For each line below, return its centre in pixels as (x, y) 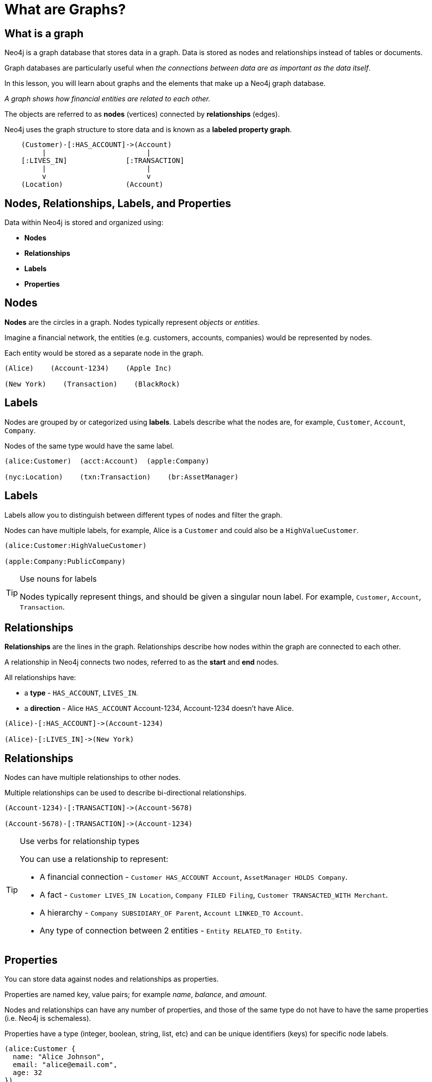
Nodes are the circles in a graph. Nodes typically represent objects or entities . (132, 322)
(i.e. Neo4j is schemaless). (48, 1018)
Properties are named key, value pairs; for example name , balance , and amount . (136, 995)
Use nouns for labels (58, 579)
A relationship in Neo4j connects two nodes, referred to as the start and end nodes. (142, 662)
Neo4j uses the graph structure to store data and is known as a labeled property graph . (148, 130)
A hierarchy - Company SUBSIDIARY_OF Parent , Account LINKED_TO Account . (172, 913)
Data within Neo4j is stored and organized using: (84, 223)
